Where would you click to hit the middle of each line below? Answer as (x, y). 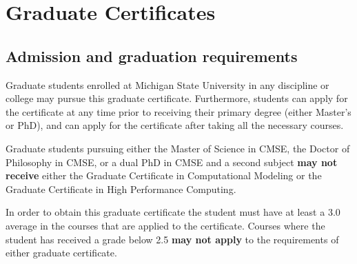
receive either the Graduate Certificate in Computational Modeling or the (164, 175)
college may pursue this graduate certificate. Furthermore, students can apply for (177, 98)
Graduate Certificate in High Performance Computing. (121, 189)
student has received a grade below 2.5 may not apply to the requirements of (172, 239)
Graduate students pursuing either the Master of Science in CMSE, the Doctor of (178, 148)
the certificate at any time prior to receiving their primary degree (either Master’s (178, 111)
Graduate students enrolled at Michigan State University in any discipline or (167, 84)
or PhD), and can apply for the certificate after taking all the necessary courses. (175, 125)
